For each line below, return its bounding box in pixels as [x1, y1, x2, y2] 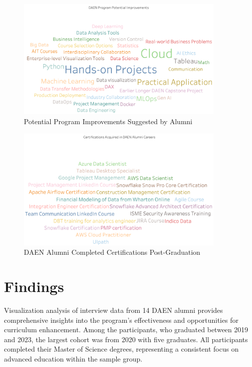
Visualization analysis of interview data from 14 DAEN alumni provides [4, 305, 223, 315]
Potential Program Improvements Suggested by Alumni [24, 116, 192, 127]
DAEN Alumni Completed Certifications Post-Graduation [24, 247, 200, 257]
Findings [4, 276, 64, 296]
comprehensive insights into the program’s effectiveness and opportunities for [4, 314, 239, 325]
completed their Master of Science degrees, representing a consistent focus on [4, 344, 239, 354]
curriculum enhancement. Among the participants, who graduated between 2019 [4, 324, 249, 335]
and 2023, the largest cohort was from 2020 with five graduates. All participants [4, 334, 248, 344]
